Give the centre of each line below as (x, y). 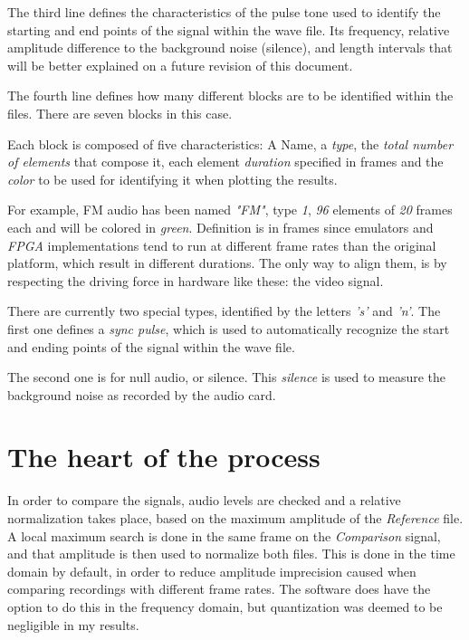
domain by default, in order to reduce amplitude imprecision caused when (212, 571)
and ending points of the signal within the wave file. (151, 346)
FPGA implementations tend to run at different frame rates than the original (222, 245)
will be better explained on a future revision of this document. (180, 65)
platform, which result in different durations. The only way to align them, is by (227, 263)
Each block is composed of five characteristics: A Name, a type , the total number (230, 143)
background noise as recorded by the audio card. (142, 394)
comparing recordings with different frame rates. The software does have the (219, 589)
